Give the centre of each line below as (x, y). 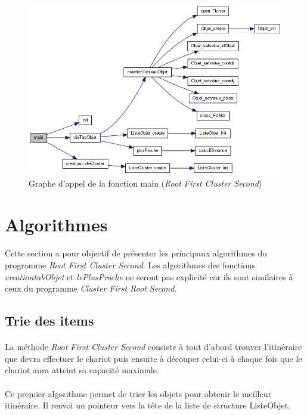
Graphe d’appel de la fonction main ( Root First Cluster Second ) (145, 183)
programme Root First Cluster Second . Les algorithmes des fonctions (130, 264)
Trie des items (49, 320)
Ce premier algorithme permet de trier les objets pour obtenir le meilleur (138, 393)
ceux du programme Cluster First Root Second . (91, 288)
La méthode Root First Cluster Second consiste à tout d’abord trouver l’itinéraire (153, 347)
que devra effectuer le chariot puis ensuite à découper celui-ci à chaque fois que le (153, 358)
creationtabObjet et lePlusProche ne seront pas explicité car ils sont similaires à (149, 276)
